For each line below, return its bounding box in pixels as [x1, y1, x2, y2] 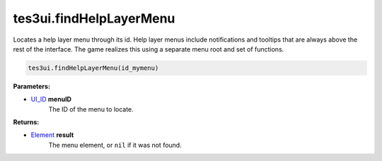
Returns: [13, 118, 40, 126]
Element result [30, 131, 74, 139]
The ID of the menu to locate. [48, 105, 134, 113]
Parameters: [13, 82, 51, 90]
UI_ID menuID [30, 95, 72, 104]
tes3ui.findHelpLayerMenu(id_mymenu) [28, 64, 159, 72]
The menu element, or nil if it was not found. [48, 141, 182, 149]
